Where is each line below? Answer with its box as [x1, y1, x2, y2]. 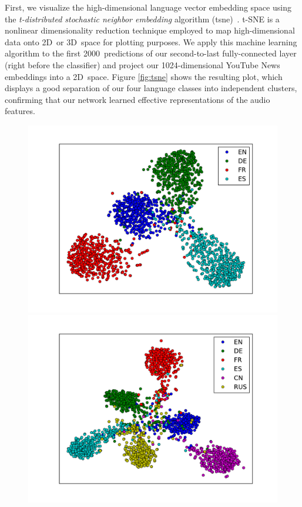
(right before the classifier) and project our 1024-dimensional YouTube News [5, 58, 280, 71]
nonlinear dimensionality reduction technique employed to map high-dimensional [5, 24, 295, 36]
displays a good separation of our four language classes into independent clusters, [5, 82, 297, 94]
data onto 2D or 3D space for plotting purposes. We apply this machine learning [5, 35, 297, 48]
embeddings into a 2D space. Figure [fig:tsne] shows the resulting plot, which [5, 70, 283, 82]
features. [5, 105, 35, 117]
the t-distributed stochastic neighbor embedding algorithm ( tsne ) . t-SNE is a [5, 12, 280, 25]
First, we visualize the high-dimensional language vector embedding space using [5, 1, 291, 13]
